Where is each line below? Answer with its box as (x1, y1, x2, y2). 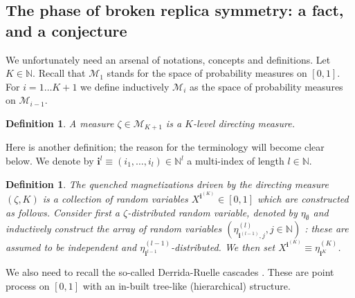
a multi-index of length (187, 153, 284, 168)
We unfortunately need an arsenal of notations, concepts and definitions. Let (6, 52, 331, 66)
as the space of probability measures (189, 79, 343, 93)
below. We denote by (6, 153, 94, 168)
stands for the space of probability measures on (107, 66, 307, 80)
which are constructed (257, 192, 349, 206)
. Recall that (33, 66, 86, 80)
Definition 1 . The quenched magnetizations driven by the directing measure (6, 176, 329, 191)
